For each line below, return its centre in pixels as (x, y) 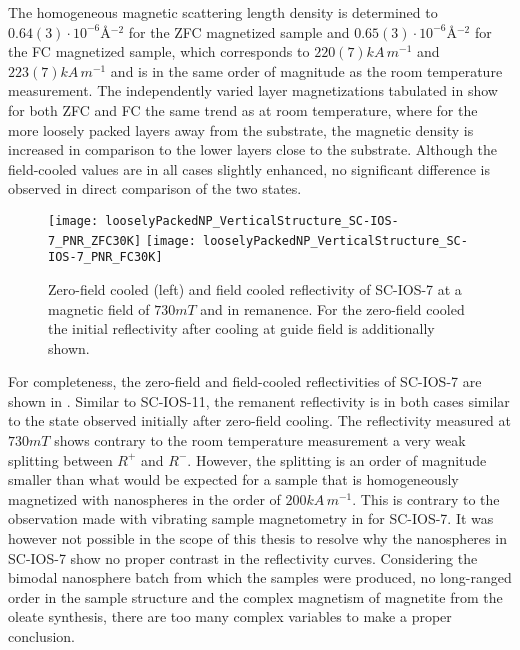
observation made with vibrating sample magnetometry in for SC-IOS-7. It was (251, 518)
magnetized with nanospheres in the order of (144, 498)
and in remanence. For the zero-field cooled (332, 308)
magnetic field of (99, 308)
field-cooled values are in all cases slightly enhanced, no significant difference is (249, 168)
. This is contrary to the (426, 498)
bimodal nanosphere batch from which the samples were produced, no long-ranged (260, 577)
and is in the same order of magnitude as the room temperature (306, 70)
